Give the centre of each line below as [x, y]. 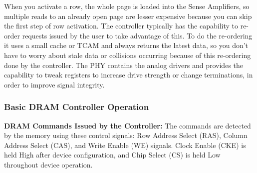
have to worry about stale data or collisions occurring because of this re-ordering [128, 55]
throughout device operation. [48, 164]
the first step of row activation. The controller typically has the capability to [121, 26]
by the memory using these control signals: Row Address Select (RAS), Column [126, 135]
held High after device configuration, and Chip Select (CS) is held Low [112, 155]
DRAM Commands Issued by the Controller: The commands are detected [128, 125]
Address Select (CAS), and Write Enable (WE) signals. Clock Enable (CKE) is [125, 145]
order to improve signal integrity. [54, 84]
